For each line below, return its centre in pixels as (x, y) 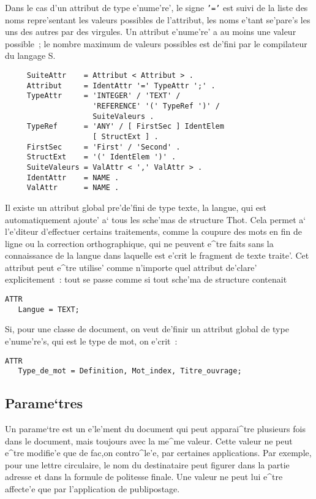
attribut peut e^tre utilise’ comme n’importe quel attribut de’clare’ (131, 267)
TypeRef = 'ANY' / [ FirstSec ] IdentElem (125, 127)
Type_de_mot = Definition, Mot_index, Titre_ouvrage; (130, 371)
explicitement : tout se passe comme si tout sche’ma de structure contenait (146, 279)
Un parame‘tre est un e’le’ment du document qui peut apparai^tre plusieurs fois (155, 429)
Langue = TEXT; (49, 309)
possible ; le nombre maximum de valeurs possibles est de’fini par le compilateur (156, 43)
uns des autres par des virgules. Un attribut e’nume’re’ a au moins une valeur (151, 32)
